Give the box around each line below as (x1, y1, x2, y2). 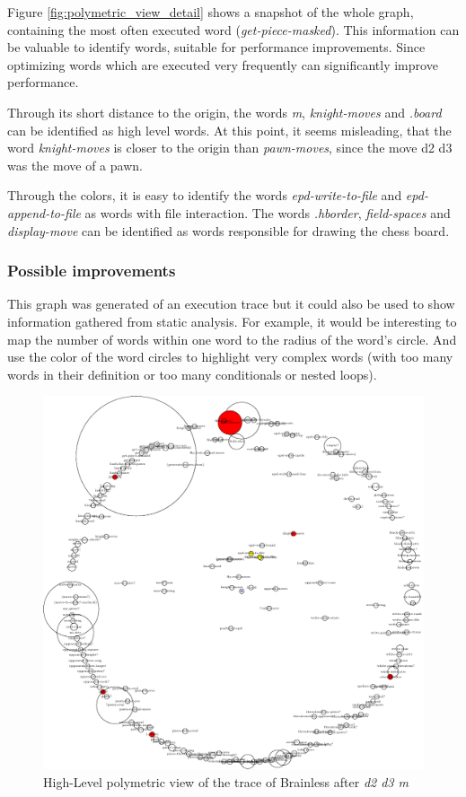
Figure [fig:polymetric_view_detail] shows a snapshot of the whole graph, (7, 3, 414, 21)
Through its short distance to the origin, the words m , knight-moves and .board (7, 102, 442, 121)
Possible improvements (7, 259, 176, 282)
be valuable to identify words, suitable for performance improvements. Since (7, 38, 426, 57)
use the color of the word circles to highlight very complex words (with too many (7, 347, 453, 366)
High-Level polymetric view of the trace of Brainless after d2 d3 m (43, 773, 409, 792)
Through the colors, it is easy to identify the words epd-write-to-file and (7, 186, 402, 205)
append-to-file (7, 203, 81, 222)
